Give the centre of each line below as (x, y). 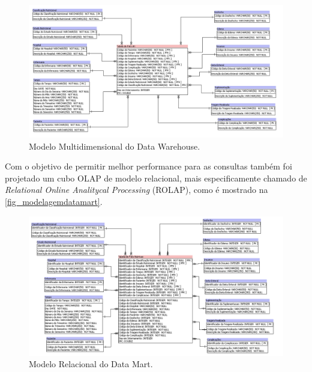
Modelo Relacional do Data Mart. (91, 364)
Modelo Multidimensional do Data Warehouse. (115, 146)
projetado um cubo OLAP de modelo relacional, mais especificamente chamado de (156, 178)
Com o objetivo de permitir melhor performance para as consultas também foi (148, 166)
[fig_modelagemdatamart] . (54, 202)
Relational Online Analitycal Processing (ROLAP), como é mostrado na (136, 190)
